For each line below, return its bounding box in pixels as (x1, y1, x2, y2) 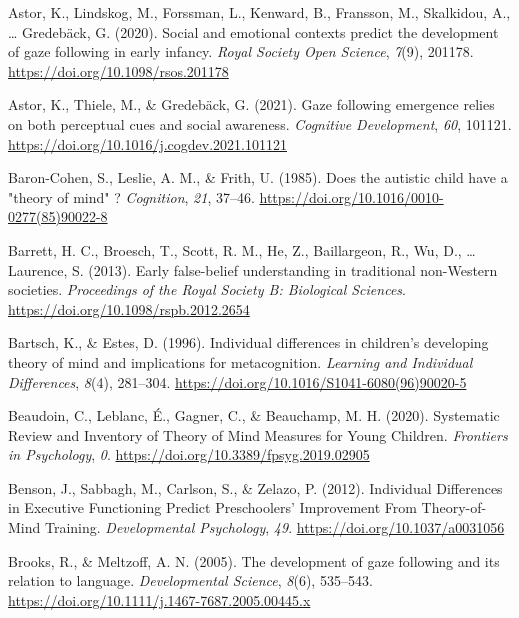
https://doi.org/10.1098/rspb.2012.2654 (8, 298, 250, 319)
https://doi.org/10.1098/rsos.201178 (8, 60, 229, 81)
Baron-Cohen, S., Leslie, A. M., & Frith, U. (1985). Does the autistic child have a (8, 167, 508, 188)
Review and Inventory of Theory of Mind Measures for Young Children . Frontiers (8, 424, 508, 445)
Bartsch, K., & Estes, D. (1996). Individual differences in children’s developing (8, 332, 489, 353)
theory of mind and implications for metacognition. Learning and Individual (8, 351, 473, 372)
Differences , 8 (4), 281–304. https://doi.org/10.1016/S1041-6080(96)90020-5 (8, 371, 467, 392)
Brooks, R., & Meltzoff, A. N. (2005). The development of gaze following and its (8, 550, 500, 571)
